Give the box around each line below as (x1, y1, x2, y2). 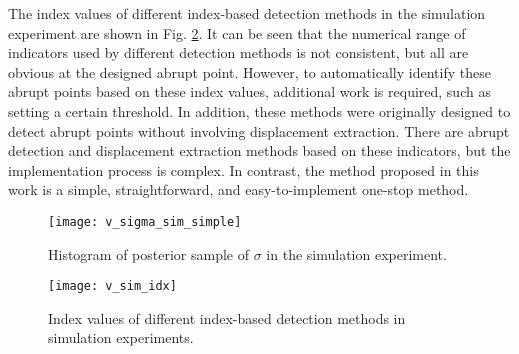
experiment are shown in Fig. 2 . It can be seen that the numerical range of (8, 22, 466, 43)
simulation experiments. (48, 327, 194, 348)
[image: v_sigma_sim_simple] (48, 214, 242, 229)
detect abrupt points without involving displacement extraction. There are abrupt (8, 120, 510, 141)
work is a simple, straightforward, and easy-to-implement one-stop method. (8, 179, 469, 200)
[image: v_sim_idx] (48, 279, 177, 294)
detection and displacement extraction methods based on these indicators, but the (8, 140, 511, 161)
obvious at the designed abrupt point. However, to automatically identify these (8, 61, 491, 82)
